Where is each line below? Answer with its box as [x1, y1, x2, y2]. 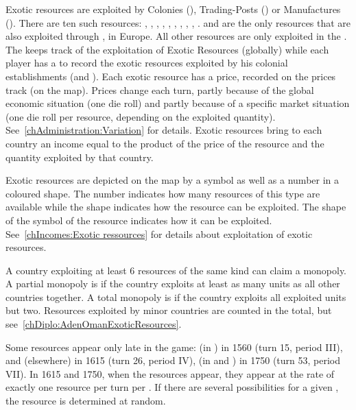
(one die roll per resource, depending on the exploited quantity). [5, 109, 276, 123]
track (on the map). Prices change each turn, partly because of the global [5, 82, 314, 97]
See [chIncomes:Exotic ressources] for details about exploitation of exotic [5, 226, 313, 241]
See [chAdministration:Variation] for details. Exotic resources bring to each [5, 123, 322, 137]
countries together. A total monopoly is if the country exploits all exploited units [5, 289, 346, 304]
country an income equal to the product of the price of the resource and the [5, 136, 324, 150]
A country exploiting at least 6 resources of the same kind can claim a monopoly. [5, 263, 347, 277]
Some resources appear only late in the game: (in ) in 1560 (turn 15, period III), [5, 339, 343, 354]
